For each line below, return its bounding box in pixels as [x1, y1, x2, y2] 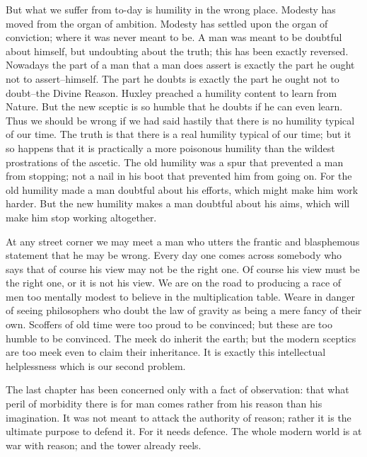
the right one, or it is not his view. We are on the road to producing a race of [6, 275, 342, 290]
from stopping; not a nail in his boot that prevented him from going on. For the [6, 168, 352, 183]
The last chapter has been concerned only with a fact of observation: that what [6, 382, 349, 397]
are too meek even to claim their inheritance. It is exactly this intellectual [6, 345, 326, 359]
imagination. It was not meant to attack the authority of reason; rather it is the [6, 410, 351, 424]
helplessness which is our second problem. [6, 358, 186, 373]
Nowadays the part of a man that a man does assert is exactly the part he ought [6, 57, 355, 72]
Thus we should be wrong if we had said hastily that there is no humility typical [6, 112, 355, 127]
